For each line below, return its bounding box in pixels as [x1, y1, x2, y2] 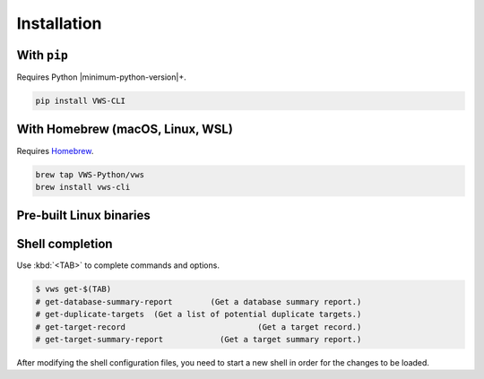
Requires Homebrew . [16, 145, 94, 156]
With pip [16, 47, 69, 63]
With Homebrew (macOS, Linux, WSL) [16, 122, 233, 137]
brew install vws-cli [35, 182, 131, 192]
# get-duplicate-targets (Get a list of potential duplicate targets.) [35, 309, 362, 320]
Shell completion [16, 237, 113, 252]
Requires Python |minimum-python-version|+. [16, 72, 187, 82]
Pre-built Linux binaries [16, 208, 151, 223]
